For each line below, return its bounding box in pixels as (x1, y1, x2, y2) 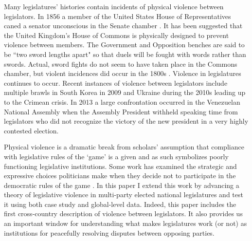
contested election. (4, 125, 59, 135)
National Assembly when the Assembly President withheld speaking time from (4, 106, 238, 116)
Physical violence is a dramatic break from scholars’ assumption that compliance (4, 142, 244, 152)
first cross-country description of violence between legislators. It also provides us (4, 208, 243, 219)
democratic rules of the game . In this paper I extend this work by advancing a (4, 180, 239, 190)
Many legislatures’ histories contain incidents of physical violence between (4, 1, 224, 11)
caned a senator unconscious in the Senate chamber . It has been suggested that (4, 20, 243, 31)
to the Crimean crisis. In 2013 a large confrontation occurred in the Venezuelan (4, 96, 240, 107)
